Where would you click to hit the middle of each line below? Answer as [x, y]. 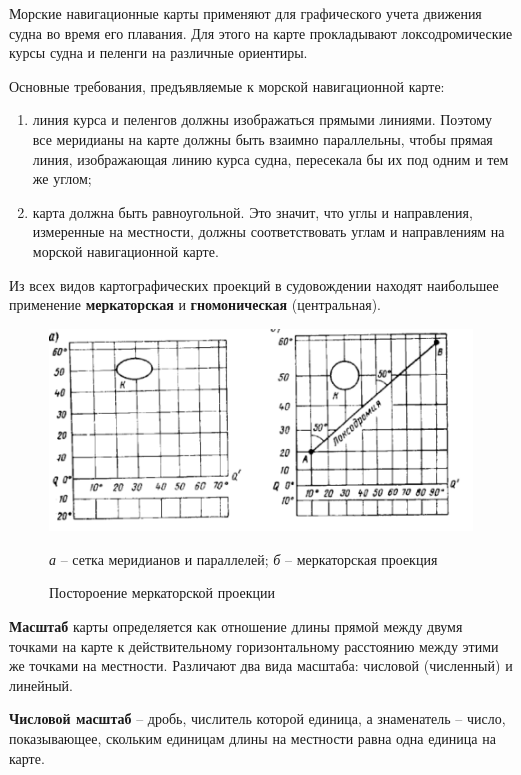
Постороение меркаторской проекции [162, 592]
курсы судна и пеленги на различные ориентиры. [158, 52]
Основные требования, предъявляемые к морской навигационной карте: [227, 85]
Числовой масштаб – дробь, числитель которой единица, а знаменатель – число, [257, 718]
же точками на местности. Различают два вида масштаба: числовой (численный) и [261, 665]
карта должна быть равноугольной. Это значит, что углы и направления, [252, 211]
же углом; [62, 178]
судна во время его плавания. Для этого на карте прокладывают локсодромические [261, 32]
